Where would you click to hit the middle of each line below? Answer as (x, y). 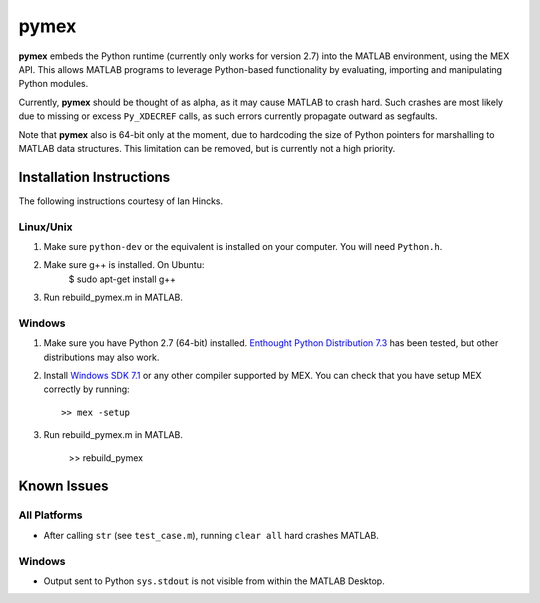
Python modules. (53, 84)
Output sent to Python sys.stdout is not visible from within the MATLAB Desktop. (214, 581)
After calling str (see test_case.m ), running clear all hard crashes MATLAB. (211, 535)
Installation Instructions (94, 176)
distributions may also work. (101, 357)
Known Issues (63, 486)
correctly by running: (86, 389)
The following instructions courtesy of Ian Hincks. (121, 201)
